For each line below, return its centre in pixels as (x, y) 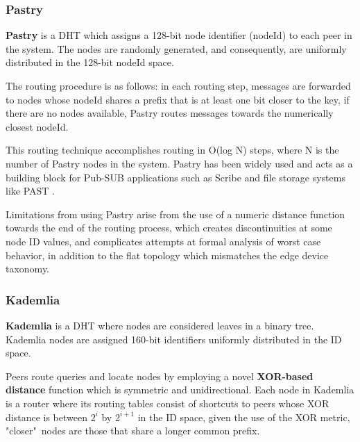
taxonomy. (28, 269)
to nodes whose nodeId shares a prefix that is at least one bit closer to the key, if (178, 99)
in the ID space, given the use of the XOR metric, (244, 417)
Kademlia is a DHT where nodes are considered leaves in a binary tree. (160, 325)
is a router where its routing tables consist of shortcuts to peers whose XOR (168, 403)
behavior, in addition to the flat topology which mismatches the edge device (167, 255)
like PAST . (30, 191)
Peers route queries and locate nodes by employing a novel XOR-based (160, 376)
